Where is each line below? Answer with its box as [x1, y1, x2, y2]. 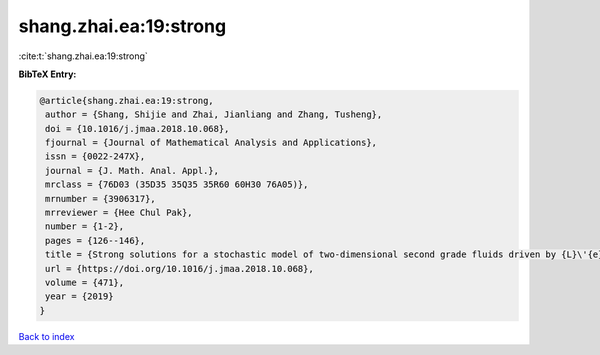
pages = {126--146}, [45, 235, 146, 246]
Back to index [18, 330, 75, 342]
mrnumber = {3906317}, [45, 193, 157, 204]
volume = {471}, [45, 277, 125, 288]
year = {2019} [45, 291, 114, 302]
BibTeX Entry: [18, 68, 77, 80]
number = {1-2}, [45, 221, 125, 232]
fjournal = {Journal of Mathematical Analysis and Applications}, [45, 137, 378, 149]
